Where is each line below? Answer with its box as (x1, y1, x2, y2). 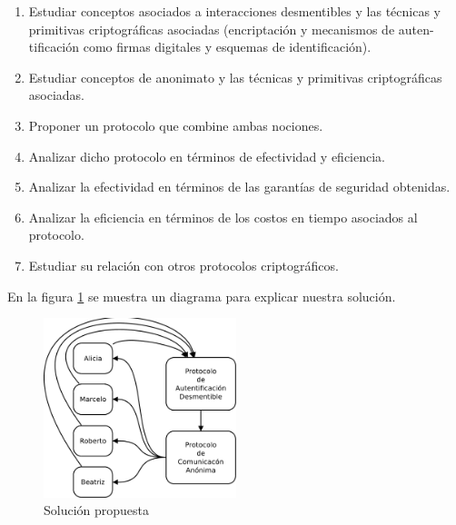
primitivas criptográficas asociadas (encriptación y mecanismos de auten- (28, 19, 434, 38)
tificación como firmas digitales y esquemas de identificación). (28, 37, 372, 56)
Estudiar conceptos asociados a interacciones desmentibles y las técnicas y (28, 2, 441, 20)
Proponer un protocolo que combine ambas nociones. (28, 115, 323, 134)
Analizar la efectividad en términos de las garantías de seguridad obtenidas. (28, 177, 451, 196)
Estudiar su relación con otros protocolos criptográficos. (28, 255, 339, 274)
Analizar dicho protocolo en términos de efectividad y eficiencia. (28, 146, 385, 165)
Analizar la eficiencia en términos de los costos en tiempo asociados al (28, 207, 418, 226)
